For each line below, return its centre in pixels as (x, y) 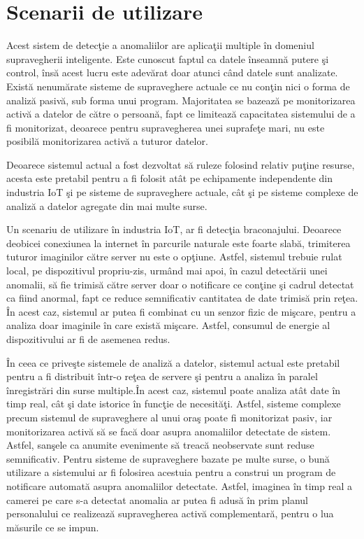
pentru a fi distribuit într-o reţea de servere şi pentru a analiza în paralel (162, 376)
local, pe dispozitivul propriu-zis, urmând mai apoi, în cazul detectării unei (167, 271)
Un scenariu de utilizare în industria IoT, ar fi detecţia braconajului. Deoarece (174, 229)
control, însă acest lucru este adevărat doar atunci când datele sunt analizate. (172, 72)
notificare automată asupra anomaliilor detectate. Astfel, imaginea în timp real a (179, 485)
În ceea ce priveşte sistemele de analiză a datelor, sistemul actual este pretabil (173, 362)
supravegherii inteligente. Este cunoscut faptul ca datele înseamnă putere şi (168, 58)
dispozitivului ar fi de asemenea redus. (88, 339)
